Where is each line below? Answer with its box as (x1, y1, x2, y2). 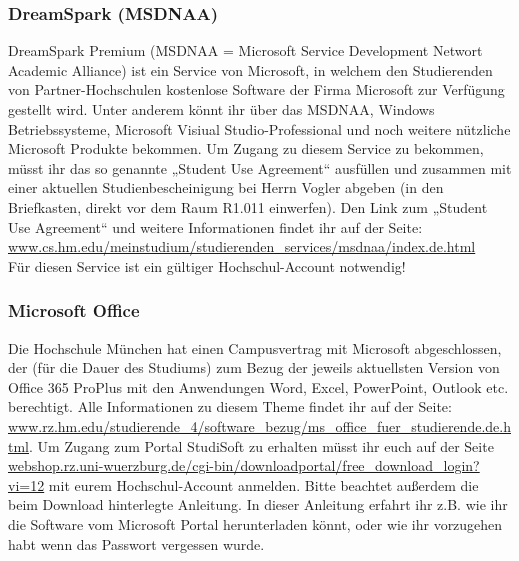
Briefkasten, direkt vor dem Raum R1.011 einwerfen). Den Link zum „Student (8, 196, 488, 217)
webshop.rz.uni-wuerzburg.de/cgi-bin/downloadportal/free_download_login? (8, 455, 480, 476)
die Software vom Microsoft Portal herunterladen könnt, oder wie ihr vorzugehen (8, 513, 503, 534)
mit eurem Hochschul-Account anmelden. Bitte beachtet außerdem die (48, 474, 479, 495)
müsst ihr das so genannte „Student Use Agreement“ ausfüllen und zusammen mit (8, 157, 512, 178)
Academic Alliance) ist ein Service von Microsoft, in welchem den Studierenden (8, 59, 493, 80)
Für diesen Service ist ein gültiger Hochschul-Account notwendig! (8, 255, 406, 276)
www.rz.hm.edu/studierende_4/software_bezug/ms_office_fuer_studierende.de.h (8, 415, 511, 436)
